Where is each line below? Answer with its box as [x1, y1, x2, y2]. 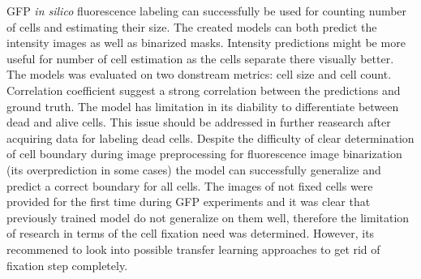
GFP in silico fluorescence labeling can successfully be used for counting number [6, 2, 407, 19]
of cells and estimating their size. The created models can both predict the [6, 18, 377, 35]
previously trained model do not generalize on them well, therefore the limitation [6, 208, 410, 225]
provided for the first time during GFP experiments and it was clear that [6, 193, 371, 210]
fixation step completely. [6, 256, 128, 273]
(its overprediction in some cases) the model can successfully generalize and [6, 161, 381, 178]
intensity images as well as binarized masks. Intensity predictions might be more [6, 34, 406, 51]
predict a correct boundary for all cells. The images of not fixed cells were [6, 177, 373, 194]
